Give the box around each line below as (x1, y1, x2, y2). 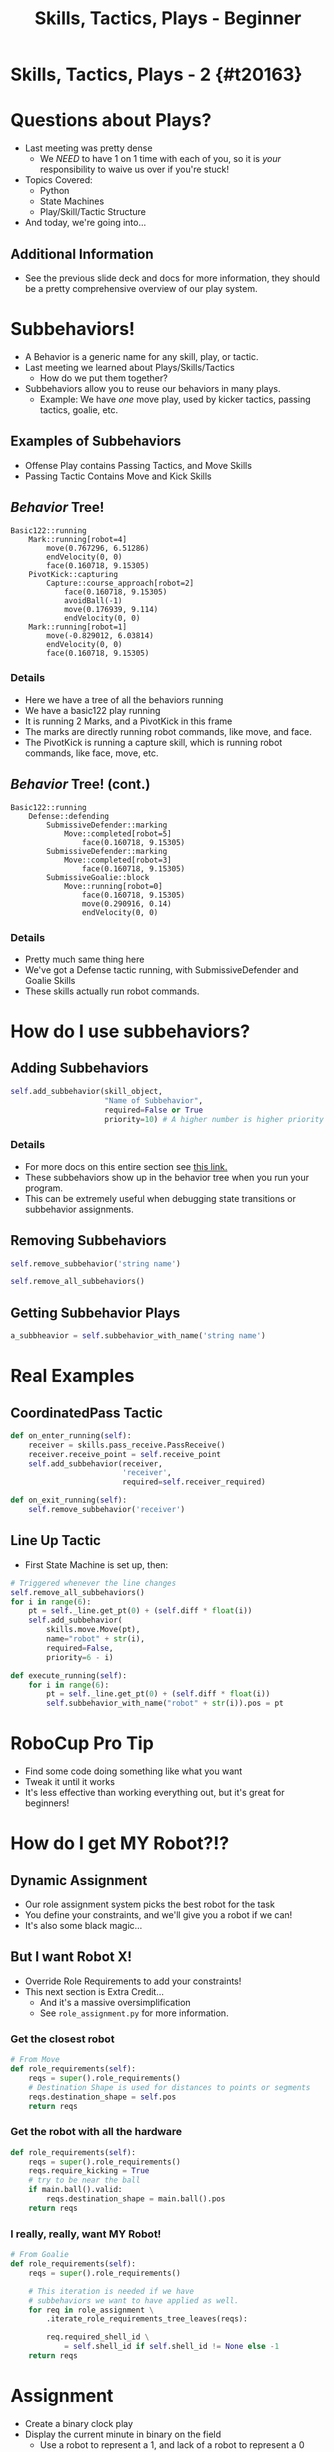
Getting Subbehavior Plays (10, 1304, 181, 1321)
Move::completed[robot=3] (63, 855, 172, 865)
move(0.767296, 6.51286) (46, 543, 150, 553)
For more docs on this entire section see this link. (24, 1160, 228, 1172)
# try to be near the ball (28, 2175, 141, 2186)
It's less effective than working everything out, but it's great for (24, 1787, 285, 1799)
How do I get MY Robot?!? (10, 1832, 230, 1855)
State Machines (39, 195, 105, 207)
